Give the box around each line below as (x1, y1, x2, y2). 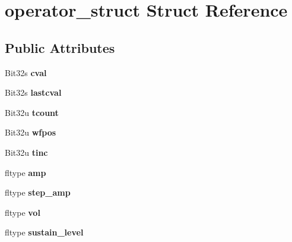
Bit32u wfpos (5, 126, 56, 139)
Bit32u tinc (5, 146, 48, 158)
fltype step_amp (5, 186, 71, 199)
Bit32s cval (5, 66, 47, 78)
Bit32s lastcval (5, 86, 62, 99)
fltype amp (5, 166, 46, 178)
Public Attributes (5, 38, 115, 56)
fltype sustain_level (5, 226, 84, 238)
